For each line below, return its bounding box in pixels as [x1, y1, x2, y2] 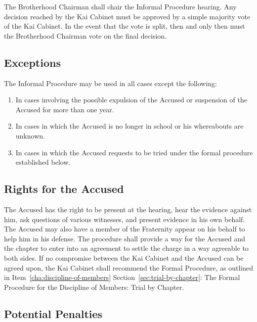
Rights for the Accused [4, 181, 124, 196]
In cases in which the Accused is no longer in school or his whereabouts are [15, 121, 244, 131]
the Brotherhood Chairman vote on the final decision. [4, 30, 167, 41]
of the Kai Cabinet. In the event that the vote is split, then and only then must [4, 21, 245, 31]
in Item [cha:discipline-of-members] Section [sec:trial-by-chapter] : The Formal [4, 272, 240, 282]
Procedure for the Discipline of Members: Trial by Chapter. [4, 281, 184, 292]
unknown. [15, 130, 45, 140]
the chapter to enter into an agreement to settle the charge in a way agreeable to [4, 243, 249, 253]
